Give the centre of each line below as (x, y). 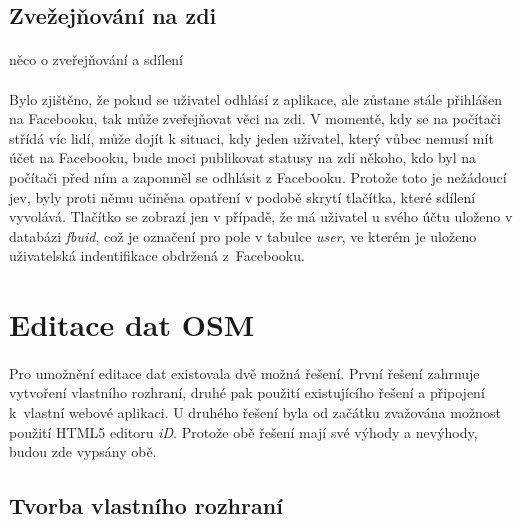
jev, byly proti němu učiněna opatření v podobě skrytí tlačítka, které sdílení (242, 196)
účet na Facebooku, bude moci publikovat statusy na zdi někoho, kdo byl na (243, 157)
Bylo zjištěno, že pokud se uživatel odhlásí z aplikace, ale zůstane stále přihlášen (255, 98)
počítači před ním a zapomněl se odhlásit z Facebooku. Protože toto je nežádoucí (258, 176)
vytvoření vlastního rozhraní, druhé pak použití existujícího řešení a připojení (247, 392)
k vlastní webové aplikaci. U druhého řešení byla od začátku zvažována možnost (255, 412)
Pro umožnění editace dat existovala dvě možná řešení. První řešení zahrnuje (244, 372)
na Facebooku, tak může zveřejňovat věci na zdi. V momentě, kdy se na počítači (255, 118)
